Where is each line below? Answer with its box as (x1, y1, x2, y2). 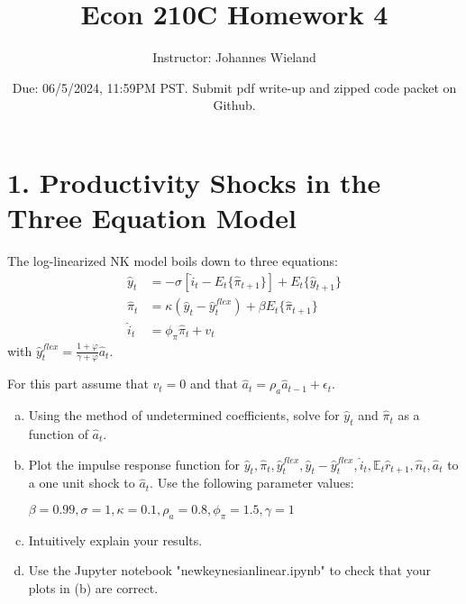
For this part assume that (7, 374, 149, 393)
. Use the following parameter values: (150, 473, 354, 492)
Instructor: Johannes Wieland (152, 48, 316, 67)
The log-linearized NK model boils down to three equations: (7, 252, 338, 270)
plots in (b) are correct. (28, 578, 159, 597)
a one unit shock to (28, 473, 135, 492)
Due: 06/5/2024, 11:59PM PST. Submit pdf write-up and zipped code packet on (12, 78, 457, 96)
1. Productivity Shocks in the (7, 163, 381, 200)
